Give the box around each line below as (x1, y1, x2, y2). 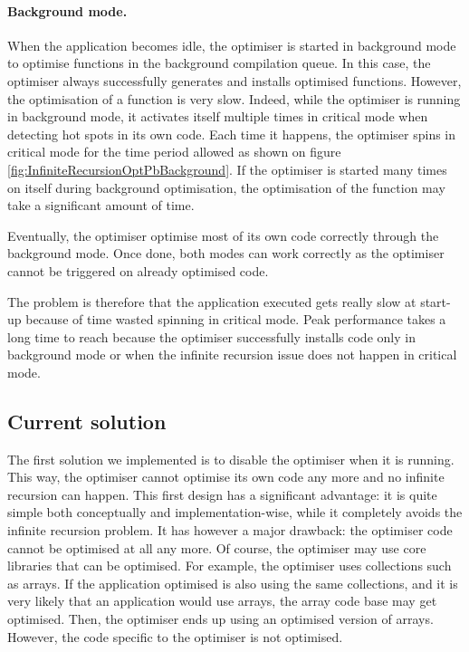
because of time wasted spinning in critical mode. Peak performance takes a (25, 310, 446, 329)
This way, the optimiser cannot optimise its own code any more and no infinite (7, 467, 445, 486)
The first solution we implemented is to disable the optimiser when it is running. (7, 449, 455, 468)
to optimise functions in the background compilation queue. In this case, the (7, 53, 431, 72)
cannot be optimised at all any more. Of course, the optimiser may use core (7, 538, 426, 557)
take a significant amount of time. (7, 196, 195, 215)
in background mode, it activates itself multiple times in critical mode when (7, 107, 428, 126)
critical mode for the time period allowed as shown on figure (7, 142, 341, 161)
